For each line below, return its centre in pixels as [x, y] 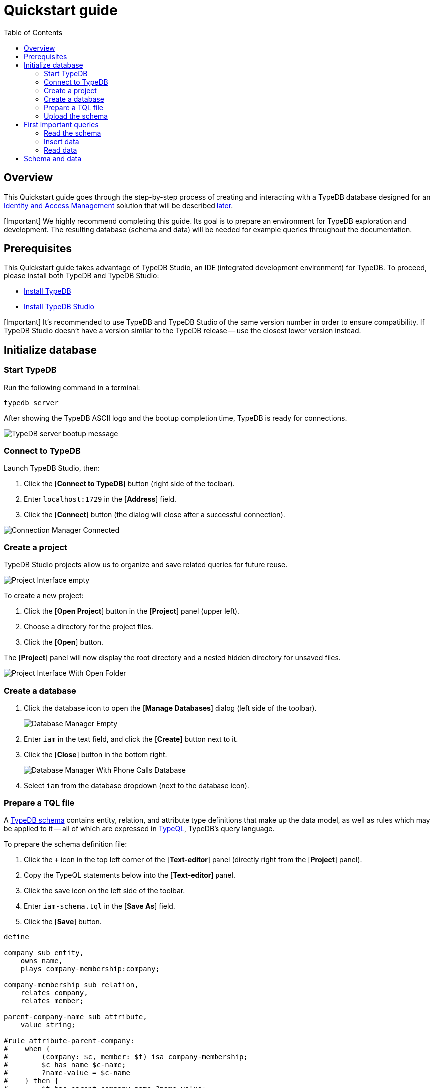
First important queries [61, 124]
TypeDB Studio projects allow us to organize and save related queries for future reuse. [146, 565]
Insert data [62, 141]
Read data [61, 150]
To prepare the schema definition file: [66, 844]
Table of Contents [33, 32]
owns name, [42, 960]
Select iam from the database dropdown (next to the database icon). [137, 785]
